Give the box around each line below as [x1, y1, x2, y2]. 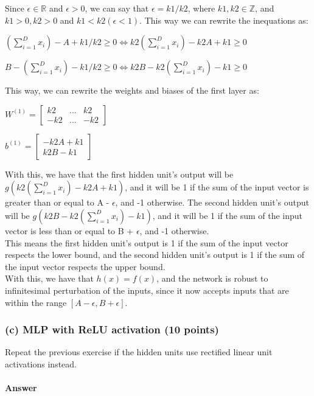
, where [187, 2, 215, 14]
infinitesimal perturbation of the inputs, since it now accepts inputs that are [5, 283, 289, 296]
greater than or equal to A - [5, 196, 110, 209]
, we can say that [85, 2, 149, 14]
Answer [5, 381, 37, 394]
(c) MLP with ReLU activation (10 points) [5, 322, 219, 337]
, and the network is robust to [156, 272, 268, 285]
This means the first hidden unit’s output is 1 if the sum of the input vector [5, 236, 288, 249]
